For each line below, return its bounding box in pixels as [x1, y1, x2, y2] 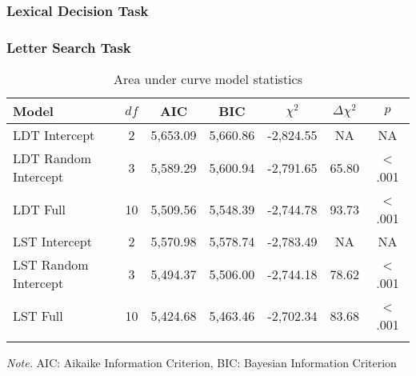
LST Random [13, 255, 89, 274]
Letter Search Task [6, 37, 131, 57]
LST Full [13, 306, 63, 325]
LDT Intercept [13, 126, 95, 145]
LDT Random [13, 149, 92, 168]
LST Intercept [13, 232, 92, 251]
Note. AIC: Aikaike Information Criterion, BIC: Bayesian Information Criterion [6, 354, 397, 371]
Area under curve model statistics [114, 70, 302, 89]
